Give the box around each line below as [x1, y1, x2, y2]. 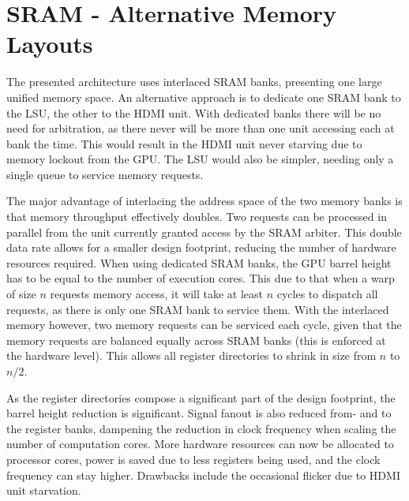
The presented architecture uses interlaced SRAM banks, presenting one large [6, 73, 382, 90]
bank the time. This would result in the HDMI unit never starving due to [6, 135, 362, 151]
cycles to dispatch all [276, 286, 378, 302]
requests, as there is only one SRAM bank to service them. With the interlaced [6, 301, 389, 317]
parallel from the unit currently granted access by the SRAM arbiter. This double [6, 223, 402, 240]
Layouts [6, 28, 93, 60]
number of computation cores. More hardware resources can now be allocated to [6, 436, 394, 452]
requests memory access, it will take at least [50, 286, 264, 302]
